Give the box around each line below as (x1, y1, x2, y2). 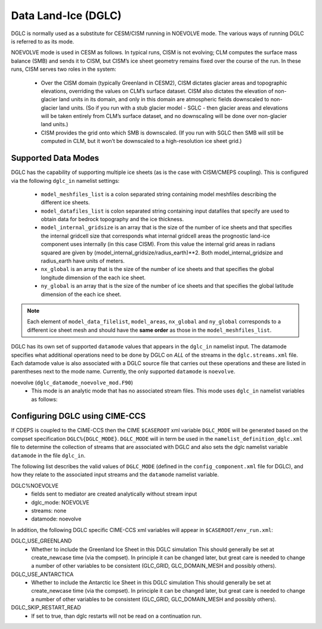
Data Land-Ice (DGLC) (11, 9, 122, 22)
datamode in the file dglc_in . (11, 451, 86, 459)
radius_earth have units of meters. (41, 257, 125, 264)
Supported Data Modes (11, 153, 100, 163)
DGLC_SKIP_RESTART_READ (11, 604, 82, 611)
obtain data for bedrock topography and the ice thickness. (41, 216, 184, 223)
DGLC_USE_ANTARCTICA (11, 571, 74, 578)
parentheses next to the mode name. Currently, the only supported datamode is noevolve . (11, 368, 236, 375)
